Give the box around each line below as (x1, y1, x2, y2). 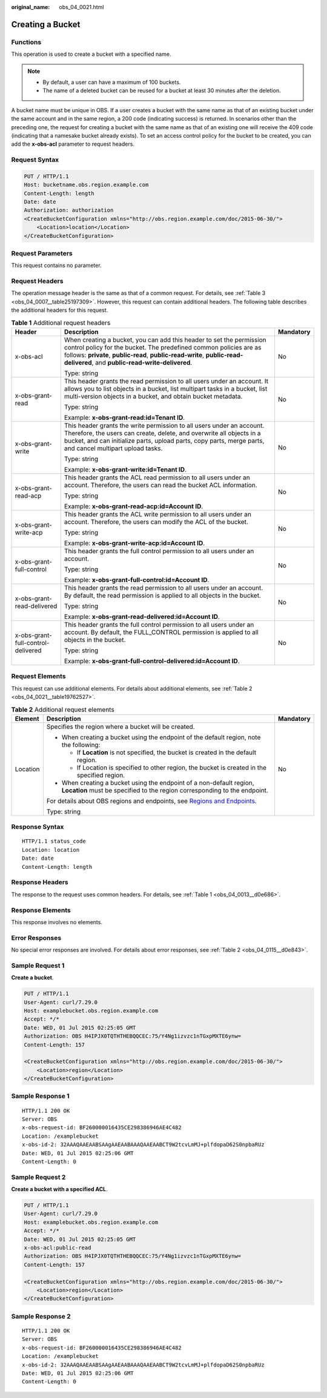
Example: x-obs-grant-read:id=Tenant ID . (64, 413, 185, 422)
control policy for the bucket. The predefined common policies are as (64, 343, 262, 351)
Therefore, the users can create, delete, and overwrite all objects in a (64, 428, 261, 437)
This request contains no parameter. (11, 262, 102, 269)
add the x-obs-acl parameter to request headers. (11, 140, 134, 148)
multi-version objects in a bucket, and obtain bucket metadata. (64, 392, 243, 400)
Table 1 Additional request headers (11, 319, 111, 327)
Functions (11, 38, 42, 46)
